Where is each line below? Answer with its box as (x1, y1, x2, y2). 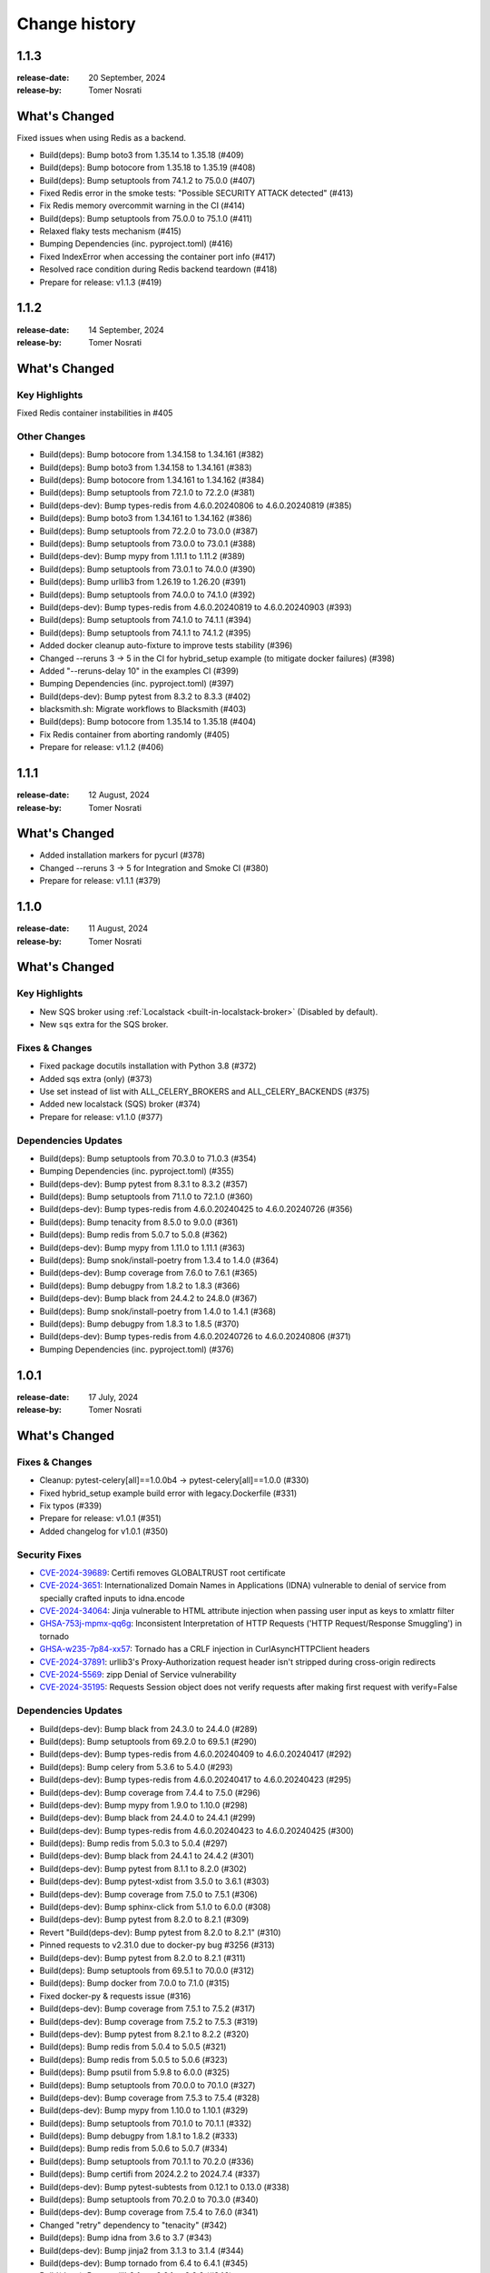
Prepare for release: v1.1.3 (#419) (39, 276, 162, 287)
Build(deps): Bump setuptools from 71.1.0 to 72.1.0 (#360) (39, 1191, 253, 1202)
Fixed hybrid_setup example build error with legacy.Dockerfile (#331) (39, 1487, 298, 1498)
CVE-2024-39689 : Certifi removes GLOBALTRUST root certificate (39, 1567, 286, 1577)
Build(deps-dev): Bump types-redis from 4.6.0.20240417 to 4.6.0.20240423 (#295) (39, 1774, 352, 1786)
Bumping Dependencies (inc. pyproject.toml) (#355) (39, 1166, 235, 1177)
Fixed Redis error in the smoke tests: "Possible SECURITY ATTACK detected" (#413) (39, 187, 354, 198)
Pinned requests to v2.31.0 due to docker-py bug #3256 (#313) (39, 1939, 276, 1950)
